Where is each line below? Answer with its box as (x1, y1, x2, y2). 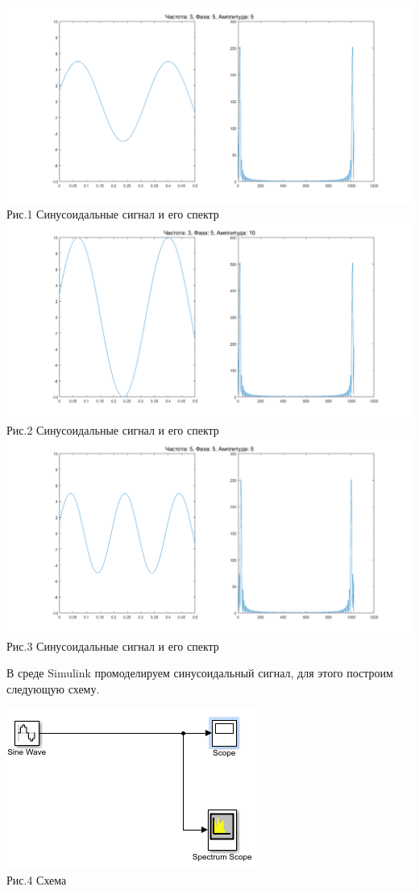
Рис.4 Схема (6, 872, 67, 889)
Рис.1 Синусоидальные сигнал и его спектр (6, 206, 219, 223)
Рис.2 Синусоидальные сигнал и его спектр (6, 422, 219, 439)
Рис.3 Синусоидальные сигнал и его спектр (6, 637, 219, 654)
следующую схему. (6, 681, 100, 697)
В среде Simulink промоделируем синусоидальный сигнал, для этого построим (6, 664, 393, 681)
